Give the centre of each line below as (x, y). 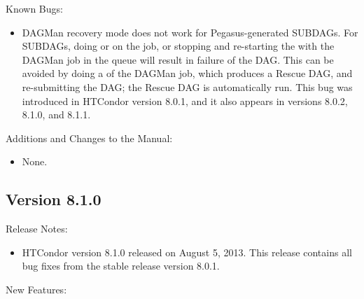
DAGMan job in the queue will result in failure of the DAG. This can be (178, 59)
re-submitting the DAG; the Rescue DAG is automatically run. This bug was (187, 86)
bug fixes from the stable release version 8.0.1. (121, 266)
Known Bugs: (34, 8)
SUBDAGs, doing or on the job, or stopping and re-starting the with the (178, 46)
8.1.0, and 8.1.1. (56, 114)
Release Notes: (37, 229)
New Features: (36, 289)
